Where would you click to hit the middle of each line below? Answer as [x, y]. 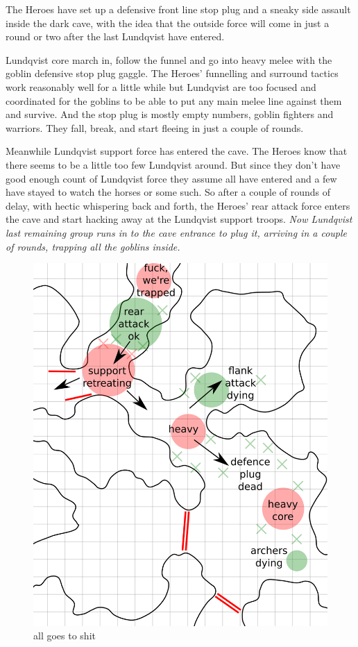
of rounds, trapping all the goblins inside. [93, 246]
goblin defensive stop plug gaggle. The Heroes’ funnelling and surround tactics [172, 73]
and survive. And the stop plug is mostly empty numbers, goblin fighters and [170, 114]
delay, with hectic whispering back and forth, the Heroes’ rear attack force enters [178, 205]
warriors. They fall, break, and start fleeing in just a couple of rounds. [155, 127]
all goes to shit [65, 636]
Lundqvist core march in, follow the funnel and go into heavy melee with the [169, 59]
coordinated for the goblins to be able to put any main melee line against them [174, 100]
